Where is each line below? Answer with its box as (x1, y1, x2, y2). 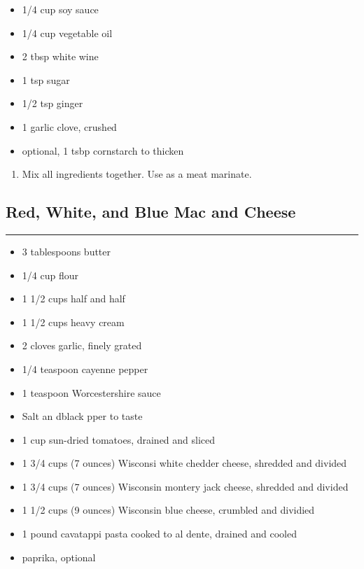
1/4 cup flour (22, 267, 78, 282)
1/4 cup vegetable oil (22, 25, 113, 40)
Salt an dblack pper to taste (22, 409, 143, 423)
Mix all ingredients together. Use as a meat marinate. (22, 167, 252, 181)
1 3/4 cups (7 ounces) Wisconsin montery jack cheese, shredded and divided (22, 479, 349, 493)
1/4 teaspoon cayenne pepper (22, 361, 148, 376)
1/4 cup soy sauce (22, 2, 99, 16)
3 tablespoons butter (22, 244, 111, 258)
